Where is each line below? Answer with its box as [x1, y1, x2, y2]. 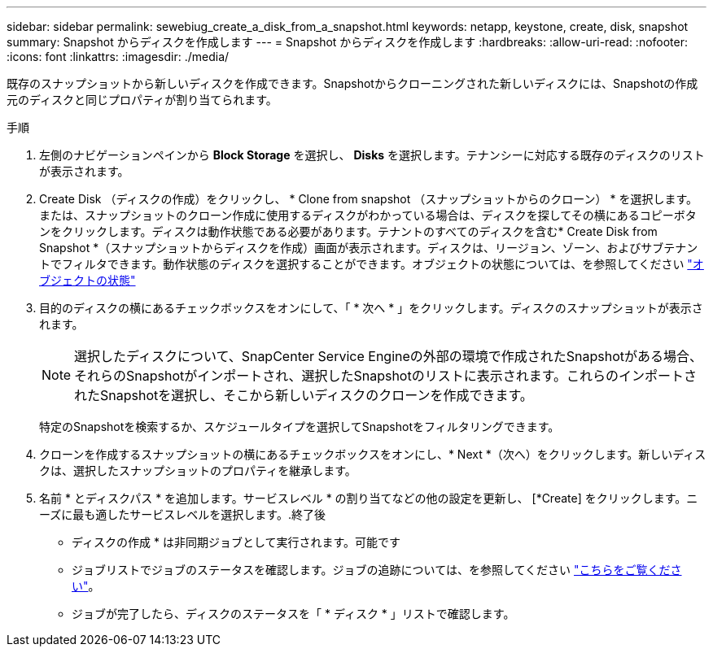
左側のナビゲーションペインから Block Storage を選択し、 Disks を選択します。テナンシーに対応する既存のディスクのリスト [39, 148, 705, 162]
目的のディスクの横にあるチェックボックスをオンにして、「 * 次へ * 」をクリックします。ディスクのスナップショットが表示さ [39, 301, 703, 315]
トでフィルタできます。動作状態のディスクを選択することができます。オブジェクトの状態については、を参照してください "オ [39, 257, 704, 271]
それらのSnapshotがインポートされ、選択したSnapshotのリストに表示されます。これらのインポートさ [74, 368, 698, 384]
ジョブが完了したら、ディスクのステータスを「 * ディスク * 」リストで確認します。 [72, 607, 515, 620]
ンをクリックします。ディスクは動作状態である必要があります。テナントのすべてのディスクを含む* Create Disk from [39, 224, 658, 238]
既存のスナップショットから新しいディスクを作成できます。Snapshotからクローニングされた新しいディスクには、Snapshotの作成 [7, 76, 698, 90]
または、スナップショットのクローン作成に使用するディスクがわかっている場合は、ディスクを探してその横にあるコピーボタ [39, 208, 697, 222]
